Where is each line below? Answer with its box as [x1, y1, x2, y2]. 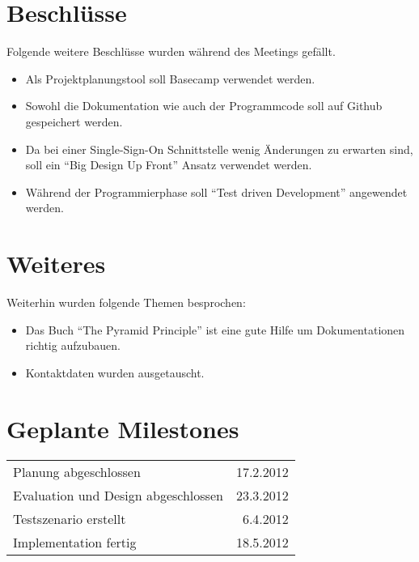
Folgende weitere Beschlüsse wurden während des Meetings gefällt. [6, 43, 336, 60]
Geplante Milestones [6, 411, 239, 445]
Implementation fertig [13, 532, 137, 551]
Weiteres [6, 247, 106, 280]
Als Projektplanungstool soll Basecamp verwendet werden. [25, 70, 315, 87]
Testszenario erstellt [13, 509, 126, 528]
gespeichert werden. [25, 113, 123, 130]
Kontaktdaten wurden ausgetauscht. [25, 364, 205, 381]
